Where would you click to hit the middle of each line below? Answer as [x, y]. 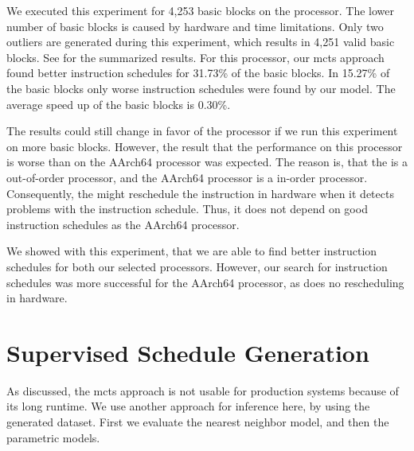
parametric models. [53, 437]
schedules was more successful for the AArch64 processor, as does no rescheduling [205, 282]
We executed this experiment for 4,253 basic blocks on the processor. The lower [201, 10]
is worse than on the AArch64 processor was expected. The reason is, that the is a [207, 162]
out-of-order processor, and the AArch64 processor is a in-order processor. [187, 177]
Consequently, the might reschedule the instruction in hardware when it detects [200, 193]
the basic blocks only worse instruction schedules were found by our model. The [201, 88]
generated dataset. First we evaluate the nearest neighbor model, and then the [198, 422]
